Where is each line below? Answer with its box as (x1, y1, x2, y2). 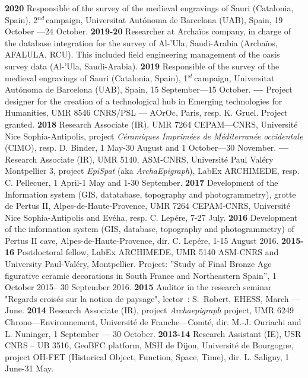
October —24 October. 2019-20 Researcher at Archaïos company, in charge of (5, 25, 291, 37)
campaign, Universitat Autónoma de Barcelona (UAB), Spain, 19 (46, 13, 283, 26)
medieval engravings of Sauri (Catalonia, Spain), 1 (5, 71, 188, 84)
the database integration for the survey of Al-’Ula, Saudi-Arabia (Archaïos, (5, 36, 278, 49)
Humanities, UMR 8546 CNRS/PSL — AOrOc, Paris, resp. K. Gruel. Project (5, 106, 288, 119)
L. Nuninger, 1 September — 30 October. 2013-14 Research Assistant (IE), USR (5, 327, 301, 339)
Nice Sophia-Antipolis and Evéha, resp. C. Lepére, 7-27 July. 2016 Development (5, 211, 298, 223)
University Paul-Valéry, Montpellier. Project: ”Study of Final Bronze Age (5, 258, 272, 270)
